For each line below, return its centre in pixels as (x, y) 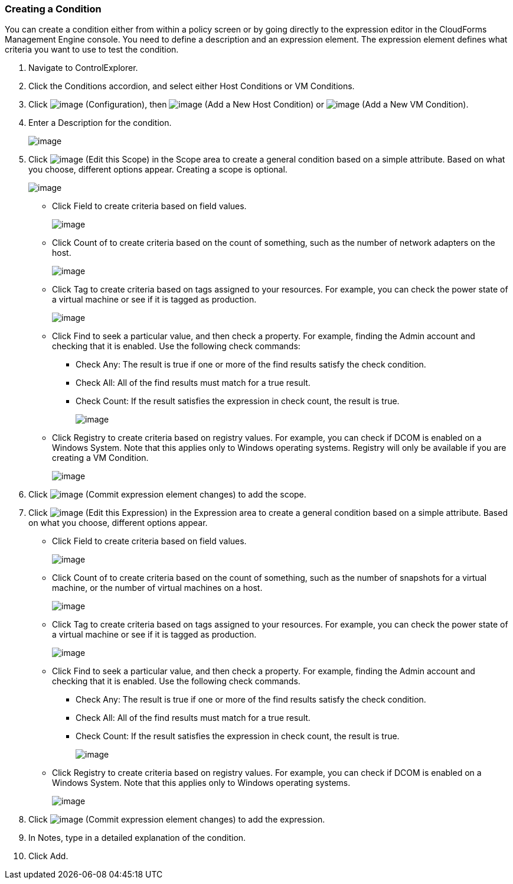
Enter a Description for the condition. (100, 123)
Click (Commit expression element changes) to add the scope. (167, 495)
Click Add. (48, 856)
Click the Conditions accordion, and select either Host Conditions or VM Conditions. (192, 86)
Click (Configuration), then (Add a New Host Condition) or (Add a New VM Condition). (249, 105)
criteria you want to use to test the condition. (92, 50)
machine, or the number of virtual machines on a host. (157, 588)
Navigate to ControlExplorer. (83, 68)
